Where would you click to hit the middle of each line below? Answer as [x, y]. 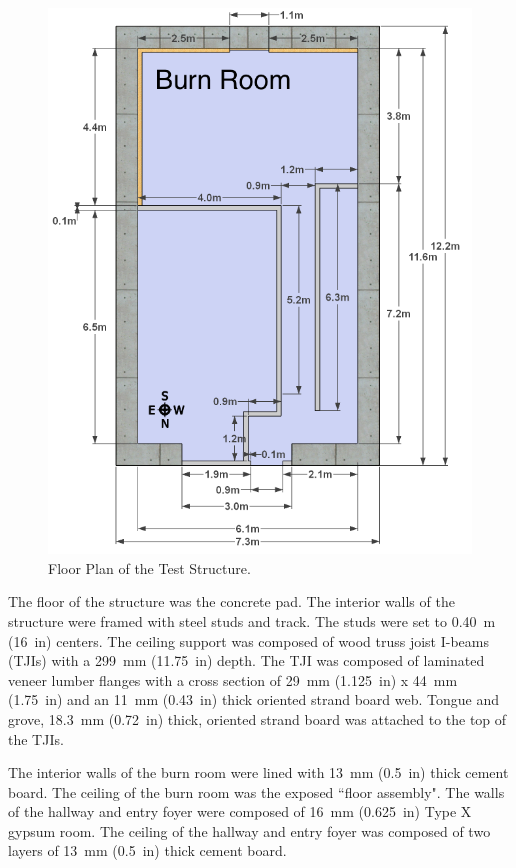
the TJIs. [36, 738]
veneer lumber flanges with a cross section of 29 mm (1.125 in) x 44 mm [233, 679]
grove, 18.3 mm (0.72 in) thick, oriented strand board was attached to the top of [257, 718]
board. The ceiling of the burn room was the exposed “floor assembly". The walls [256, 791]
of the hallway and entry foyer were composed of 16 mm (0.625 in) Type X [240, 811]
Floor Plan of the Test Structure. [149, 567]
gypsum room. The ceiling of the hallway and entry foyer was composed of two [249, 830]
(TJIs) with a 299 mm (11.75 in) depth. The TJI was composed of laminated [246, 660]
